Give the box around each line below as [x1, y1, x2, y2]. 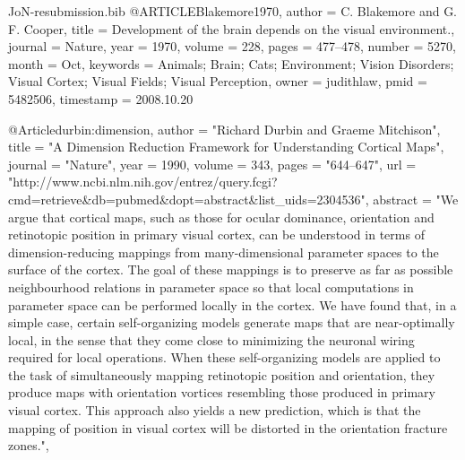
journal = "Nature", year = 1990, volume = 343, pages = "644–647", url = [8, 154, 417, 173]
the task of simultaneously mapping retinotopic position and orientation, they [8, 365, 435, 384]
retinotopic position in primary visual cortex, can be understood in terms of [8, 225, 425, 244]
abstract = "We [373, 189, 459, 208]
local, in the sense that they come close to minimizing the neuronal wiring [8, 330, 415, 349]
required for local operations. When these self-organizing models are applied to [8, 348, 441, 367]
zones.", [8, 436, 49, 455]
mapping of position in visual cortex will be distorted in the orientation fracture [8, 418, 448, 437]
